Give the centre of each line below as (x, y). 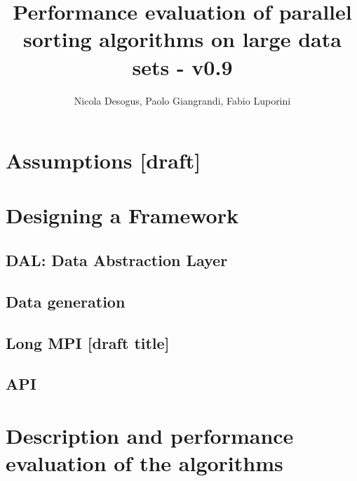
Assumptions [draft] (103, 160)
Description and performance (150, 435)
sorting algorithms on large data (182, 39)
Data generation (66, 301)
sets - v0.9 (182, 66)
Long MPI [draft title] (88, 342)
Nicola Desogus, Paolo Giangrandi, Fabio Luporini (182, 100)
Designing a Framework (122, 215)
